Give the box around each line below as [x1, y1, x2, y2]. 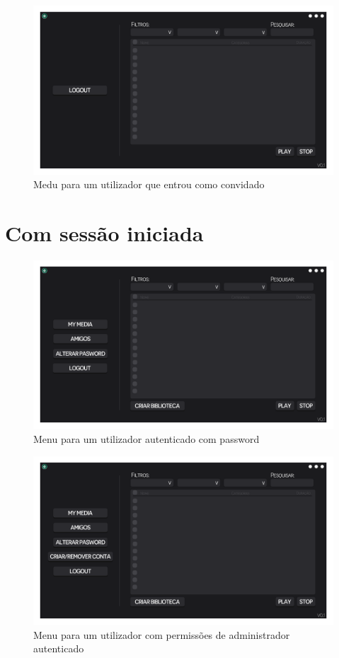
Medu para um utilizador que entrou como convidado [33, 177, 265, 192]
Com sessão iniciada [5, 218, 204, 247]
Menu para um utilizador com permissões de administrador [33, 627, 290, 642]
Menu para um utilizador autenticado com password [33, 431, 260, 446]
